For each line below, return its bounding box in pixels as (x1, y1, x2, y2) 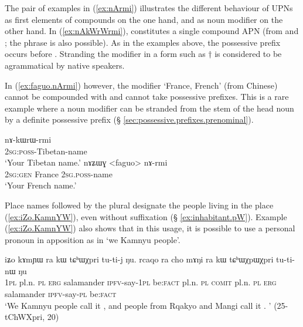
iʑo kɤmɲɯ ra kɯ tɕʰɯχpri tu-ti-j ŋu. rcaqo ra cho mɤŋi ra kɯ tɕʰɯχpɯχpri (5, 253, 274, 265)
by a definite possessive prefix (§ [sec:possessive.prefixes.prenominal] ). (5, 113, 254, 126)
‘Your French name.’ (5, 179, 77, 191)
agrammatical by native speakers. (5, 59, 125, 71)
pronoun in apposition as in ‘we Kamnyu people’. (5, 233, 181, 245)
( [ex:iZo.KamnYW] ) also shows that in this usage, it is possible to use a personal (5, 222, 295, 234)
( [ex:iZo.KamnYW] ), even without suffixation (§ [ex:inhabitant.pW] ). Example (5, 210, 287, 223)
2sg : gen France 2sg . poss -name (5, 167, 113, 180)
